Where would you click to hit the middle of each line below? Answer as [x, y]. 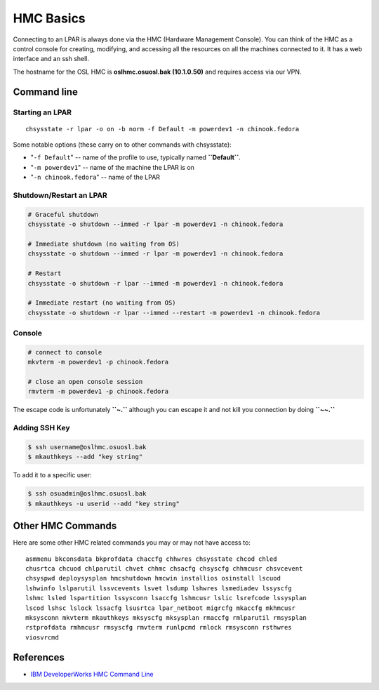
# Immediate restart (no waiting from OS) [102, 303]
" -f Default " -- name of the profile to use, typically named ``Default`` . [136, 157]
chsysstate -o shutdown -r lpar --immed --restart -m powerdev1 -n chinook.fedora [174, 313]
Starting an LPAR [42, 112]
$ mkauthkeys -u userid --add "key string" [104, 503]
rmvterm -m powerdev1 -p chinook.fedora [98, 392]
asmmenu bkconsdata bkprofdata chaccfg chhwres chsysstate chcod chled [151, 559]
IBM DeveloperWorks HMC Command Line [92, 674]
